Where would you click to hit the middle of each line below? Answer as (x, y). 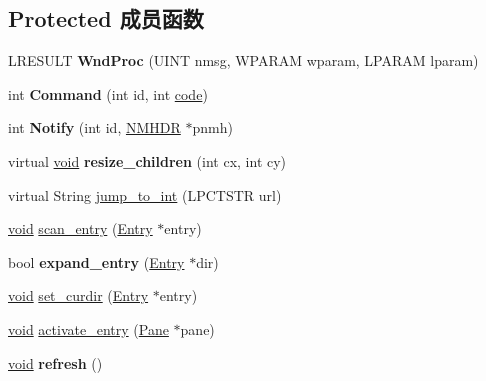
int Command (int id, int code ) (108, 93)
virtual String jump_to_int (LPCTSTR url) (145, 194)
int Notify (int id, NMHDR (94, 127)
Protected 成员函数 (106, 18)
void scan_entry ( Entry (80, 228)
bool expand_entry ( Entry (96, 261)
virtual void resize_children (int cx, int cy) (147, 160)
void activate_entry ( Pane (88, 328)
